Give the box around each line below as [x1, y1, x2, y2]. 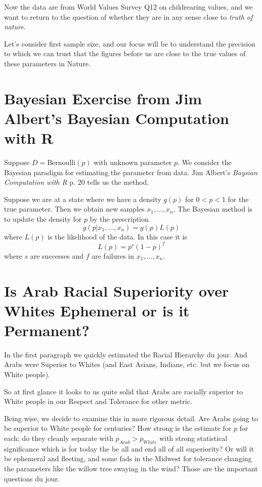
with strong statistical [159, 432, 228, 443]
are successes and [30, 250, 84, 261]
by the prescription [90, 214, 149, 224]
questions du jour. [4, 473, 60, 483]
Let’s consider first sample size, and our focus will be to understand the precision [4, 38, 255, 49]
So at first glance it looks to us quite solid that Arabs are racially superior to [4, 386, 243, 396]
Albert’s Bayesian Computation [4, 107, 229, 128]
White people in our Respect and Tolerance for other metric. [4, 396, 192, 407]
